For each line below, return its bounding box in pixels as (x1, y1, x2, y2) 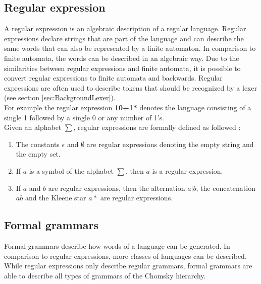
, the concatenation (196, 182, 255, 193)
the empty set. (16, 149, 61, 159)
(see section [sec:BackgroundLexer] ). (4, 92, 116, 103)
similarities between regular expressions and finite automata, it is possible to (4, 62, 241, 73)
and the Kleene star (25, 192, 86, 203)
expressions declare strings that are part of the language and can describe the (4, 33, 244, 43)
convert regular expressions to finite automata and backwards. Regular (4, 73, 223, 83)
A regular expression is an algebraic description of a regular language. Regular (4, 23, 246, 34)
